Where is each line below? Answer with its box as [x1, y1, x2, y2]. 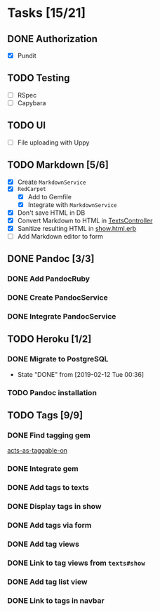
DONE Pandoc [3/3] [7, 253, 95, 265]
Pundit [17, 51, 36, 60]
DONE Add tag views [7, 539, 79, 549]
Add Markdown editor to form [17, 232, 104, 240]
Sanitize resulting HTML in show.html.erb [17, 224, 137, 232]
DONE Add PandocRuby [7, 274, 90, 284]
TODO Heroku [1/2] [7, 333, 92, 345]
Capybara [17, 98, 46, 107]
